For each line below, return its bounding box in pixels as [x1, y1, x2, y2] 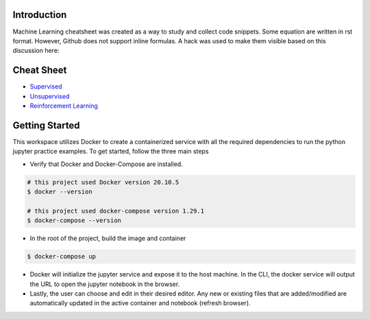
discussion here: [12, 47, 60, 55]
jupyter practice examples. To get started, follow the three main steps [12, 147, 209, 156]
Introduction [12, 9, 67, 21]
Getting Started [12, 119, 80, 131]
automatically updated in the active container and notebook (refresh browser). [29, 299, 251, 307]
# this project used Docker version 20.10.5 [27, 178, 180, 186]
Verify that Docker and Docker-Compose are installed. [29, 160, 183, 168]
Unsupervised [29, 92, 70, 100]
